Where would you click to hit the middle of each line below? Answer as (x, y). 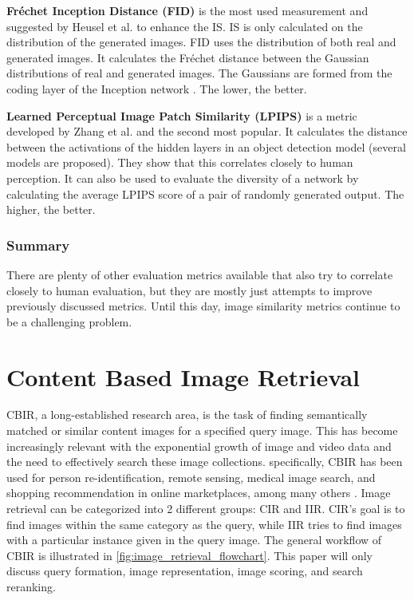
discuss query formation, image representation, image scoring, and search (185, 571)
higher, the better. (51, 209)
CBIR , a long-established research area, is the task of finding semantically (187, 414)
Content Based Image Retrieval (183, 376)
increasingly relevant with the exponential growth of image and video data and (199, 446)
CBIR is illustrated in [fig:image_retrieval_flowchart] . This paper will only (189, 555)
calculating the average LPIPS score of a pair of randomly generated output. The (205, 193)
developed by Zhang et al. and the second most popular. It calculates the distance (207, 131)
